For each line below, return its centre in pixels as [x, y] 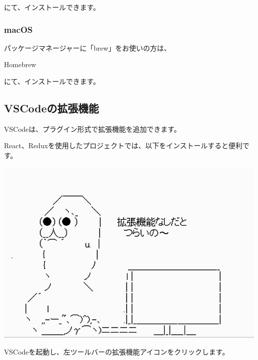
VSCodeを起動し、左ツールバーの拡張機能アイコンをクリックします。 [117, 352]
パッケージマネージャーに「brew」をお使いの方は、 [88, 47]
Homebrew [20, 64]
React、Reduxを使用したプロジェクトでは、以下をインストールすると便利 [123, 145]
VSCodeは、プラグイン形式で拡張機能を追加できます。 [93, 129]
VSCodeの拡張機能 [52, 108]
